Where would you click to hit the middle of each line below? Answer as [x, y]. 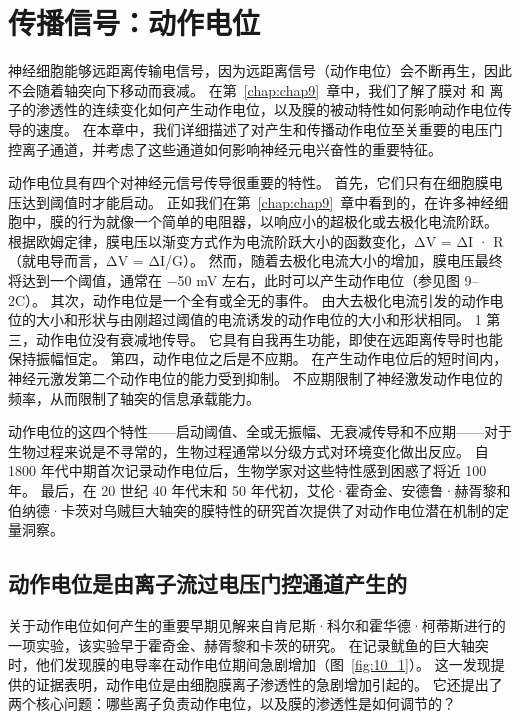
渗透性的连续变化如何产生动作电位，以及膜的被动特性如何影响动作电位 [266, 109]
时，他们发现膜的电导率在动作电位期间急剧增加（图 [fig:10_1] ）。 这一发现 [249, 664]
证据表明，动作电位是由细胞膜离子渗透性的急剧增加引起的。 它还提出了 [269, 683]
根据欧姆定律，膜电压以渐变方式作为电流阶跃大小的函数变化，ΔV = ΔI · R [256, 240]
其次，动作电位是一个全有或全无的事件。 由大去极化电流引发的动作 [270, 299]
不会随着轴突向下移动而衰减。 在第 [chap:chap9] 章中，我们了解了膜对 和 [246, 89]
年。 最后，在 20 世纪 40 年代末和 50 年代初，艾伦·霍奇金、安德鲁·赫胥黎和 [259, 490]
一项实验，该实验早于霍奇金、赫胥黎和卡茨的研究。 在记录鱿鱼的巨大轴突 [248, 644]
